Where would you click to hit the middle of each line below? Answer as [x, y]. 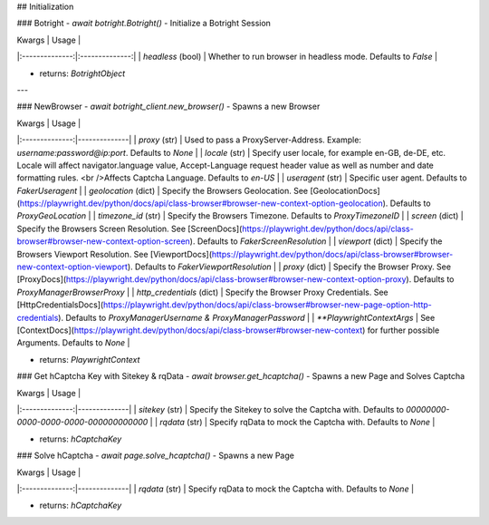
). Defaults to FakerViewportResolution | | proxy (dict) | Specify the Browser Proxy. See [289, 267]
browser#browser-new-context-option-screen [103, 241]
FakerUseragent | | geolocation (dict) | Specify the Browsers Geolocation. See [163, 190]
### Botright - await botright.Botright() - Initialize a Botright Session [144, 24]
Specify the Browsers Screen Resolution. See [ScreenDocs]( [129, 228]
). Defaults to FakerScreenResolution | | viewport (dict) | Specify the [316, 241]
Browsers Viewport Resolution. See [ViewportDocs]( [115, 254]
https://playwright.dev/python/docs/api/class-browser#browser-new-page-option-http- [267, 305]
